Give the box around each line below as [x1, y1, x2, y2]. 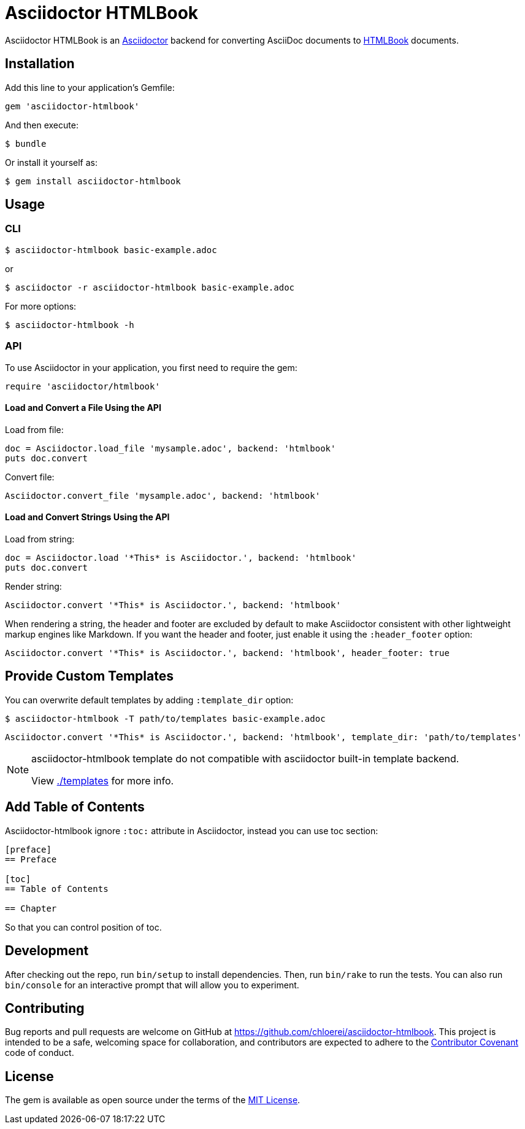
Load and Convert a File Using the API [5, 402, 161, 413]
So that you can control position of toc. [5, 921, 162, 932]
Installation [5, 56, 75, 72]
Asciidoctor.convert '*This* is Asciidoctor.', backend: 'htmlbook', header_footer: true [5, 648, 450, 658]
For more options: [5, 300, 77, 311]
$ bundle [5, 138, 47, 149]
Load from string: [5, 534, 75, 544]
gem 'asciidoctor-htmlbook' [5, 101, 140, 111]
